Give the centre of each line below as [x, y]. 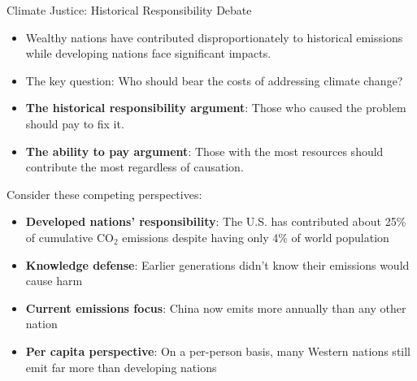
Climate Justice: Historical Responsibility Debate [129, 10]
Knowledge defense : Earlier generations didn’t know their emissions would [217, 264]
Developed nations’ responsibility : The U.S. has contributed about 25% [216, 221]
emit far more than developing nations [121, 367]
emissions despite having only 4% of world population [256, 237]
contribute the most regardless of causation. [135, 167]
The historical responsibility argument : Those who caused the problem [216, 108]
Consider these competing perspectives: [104, 194]
